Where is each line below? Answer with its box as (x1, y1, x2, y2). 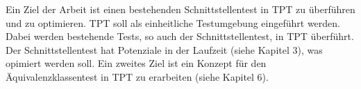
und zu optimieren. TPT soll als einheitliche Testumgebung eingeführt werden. (6, 15, 341, 30)
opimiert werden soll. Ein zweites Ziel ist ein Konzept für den (6, 56, 267, 70)
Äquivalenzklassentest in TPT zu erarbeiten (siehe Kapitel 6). (6, 69, 269, 83)
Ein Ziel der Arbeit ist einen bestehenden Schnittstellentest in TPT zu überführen (6, 2, 355, 16)
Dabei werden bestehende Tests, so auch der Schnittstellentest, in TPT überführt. (6, 29, 354, 43)
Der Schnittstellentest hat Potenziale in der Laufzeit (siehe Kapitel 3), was (6, 42, 323, 57)
